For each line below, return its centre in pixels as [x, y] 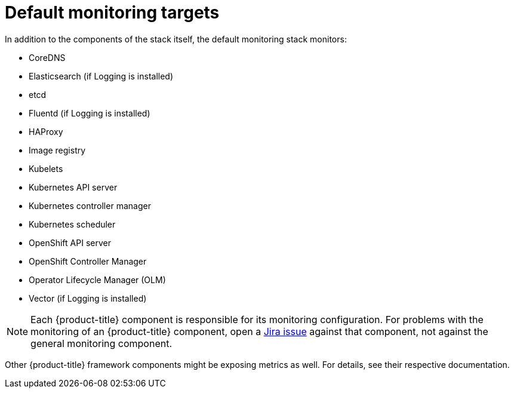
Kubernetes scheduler [72, 224]
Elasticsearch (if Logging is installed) [101, 76]
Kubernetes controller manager [90, 205]
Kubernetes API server [73, 187]
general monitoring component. [101, 343]
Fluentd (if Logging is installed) [90, 113]
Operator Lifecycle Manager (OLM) [97, 280]
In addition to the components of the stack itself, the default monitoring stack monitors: [176, 39]
